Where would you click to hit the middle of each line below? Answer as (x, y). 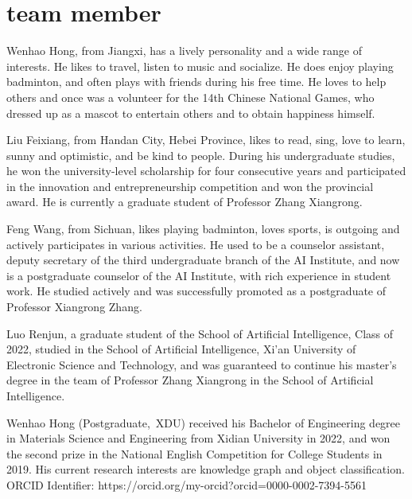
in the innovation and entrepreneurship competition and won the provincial (190, 186)
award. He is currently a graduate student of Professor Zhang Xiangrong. (185, 202)
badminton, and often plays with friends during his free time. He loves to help (196, 82)
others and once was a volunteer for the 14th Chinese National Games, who (190, 97)
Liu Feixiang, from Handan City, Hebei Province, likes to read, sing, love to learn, (206, 140)
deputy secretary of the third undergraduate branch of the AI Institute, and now (203, 260)
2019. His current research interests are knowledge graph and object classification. (206, 469)
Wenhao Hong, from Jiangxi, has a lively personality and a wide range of (184, 51)
